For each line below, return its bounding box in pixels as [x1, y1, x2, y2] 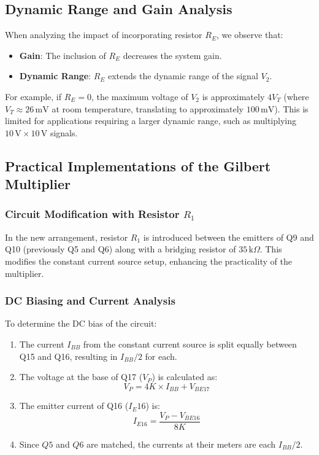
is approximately [202, 90, 265, 103]
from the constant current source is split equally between [83, 337, 297, 350]
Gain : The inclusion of [19, 49, 106, 61]
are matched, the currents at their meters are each [86, 437, 276, 450]
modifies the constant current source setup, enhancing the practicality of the [5, 254, 292, 267]
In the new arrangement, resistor [5, 230, 128, 243]
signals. [50, 126, 78, 139]
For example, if [5, 90, 62, 103]
